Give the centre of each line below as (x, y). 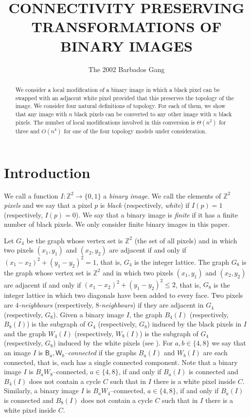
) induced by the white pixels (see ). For (113, 343)
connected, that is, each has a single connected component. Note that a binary (121, 362)
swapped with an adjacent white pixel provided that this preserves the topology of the (125, 98)
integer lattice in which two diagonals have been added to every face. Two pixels (124, 295)
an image (18, 353)
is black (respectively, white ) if (145, 205)
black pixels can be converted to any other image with (143, 114)
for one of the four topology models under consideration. (135, 131)
